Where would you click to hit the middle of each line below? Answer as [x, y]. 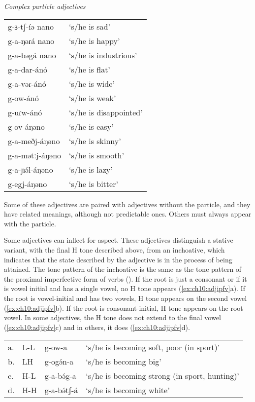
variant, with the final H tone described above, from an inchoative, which [114, 249]
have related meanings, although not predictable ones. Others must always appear [128, 214]
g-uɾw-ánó [25, 112]
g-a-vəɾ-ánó [27, 83]
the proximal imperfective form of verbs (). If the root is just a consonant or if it [126, 278]
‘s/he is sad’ [90, 26]
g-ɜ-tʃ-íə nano [31, 26]
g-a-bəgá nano [32, 55]
